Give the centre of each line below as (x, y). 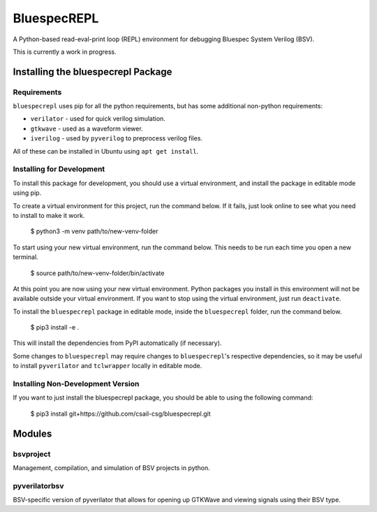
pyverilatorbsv (38, 485)
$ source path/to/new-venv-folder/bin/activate (97, 273)
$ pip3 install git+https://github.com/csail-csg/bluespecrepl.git (120, 414)
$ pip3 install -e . (55, 328)
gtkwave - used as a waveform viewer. (87, 129)
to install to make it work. (49, 215)
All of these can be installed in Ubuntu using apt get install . (106, 151)
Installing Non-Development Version (76, 384)
